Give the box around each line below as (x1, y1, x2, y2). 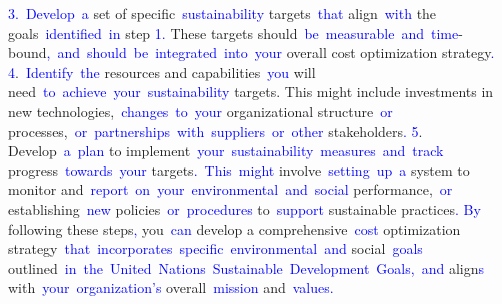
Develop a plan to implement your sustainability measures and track (8, 140, 444, 161)
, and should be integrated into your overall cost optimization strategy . (46, 42, 495, 63)
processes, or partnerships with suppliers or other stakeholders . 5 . (8, 120, 423, 141)
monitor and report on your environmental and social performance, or (8, 179, 453, 200)
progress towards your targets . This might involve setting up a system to (8, 159, 470, 180)
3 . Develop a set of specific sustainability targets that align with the (8, 3, 437, 23)
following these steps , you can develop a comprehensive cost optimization (8, 218, 461, 239)
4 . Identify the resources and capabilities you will (8, 61, 316, 82)
